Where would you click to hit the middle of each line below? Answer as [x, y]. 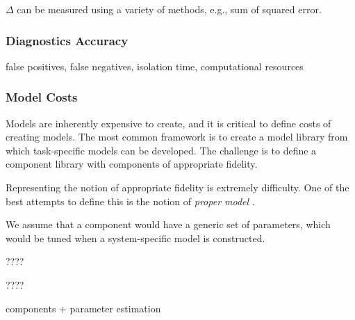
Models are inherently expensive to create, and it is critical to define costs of [168, 123]
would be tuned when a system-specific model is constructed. [135, 238]
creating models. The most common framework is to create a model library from [177, 137]
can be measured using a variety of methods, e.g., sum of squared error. [169, 9]
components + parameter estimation [83, 308]
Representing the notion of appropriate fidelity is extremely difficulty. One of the [177, 187]
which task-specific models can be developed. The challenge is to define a [161, 150]
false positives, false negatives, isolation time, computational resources [155, 66]
